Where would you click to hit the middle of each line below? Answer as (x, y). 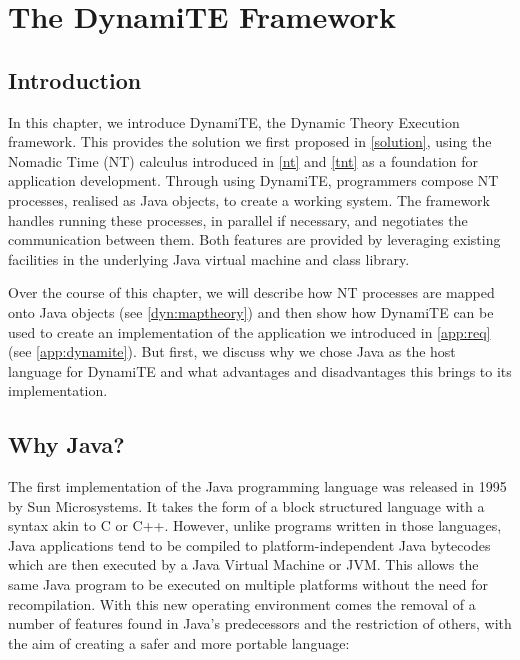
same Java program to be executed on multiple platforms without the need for (248, 584)
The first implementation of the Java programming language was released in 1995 (257, 486)
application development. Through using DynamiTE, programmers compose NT (253, 180)
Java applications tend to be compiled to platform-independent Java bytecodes (249, 544)
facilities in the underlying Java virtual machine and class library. (209, 258)
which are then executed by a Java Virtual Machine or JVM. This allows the (243, 564)
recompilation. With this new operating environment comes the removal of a (242, 603)
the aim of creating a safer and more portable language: (179, 642)
